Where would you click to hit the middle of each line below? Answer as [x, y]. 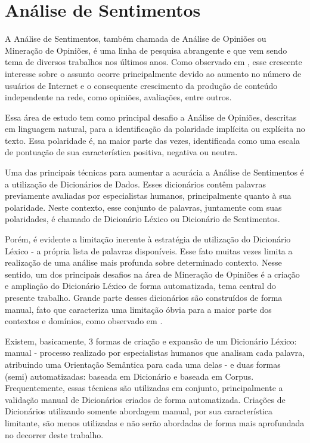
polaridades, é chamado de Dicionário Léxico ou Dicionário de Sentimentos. [142, 219]
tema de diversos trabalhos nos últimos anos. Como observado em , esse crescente [154, 62]
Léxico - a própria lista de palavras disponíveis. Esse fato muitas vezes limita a [149, 250]
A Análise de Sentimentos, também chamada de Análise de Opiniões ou [136, 39]
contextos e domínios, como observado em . [84, 321]
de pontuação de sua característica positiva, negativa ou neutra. [121, 152]
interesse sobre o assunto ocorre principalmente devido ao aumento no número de [153, 73]
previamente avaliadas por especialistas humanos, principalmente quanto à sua [148, 196]
